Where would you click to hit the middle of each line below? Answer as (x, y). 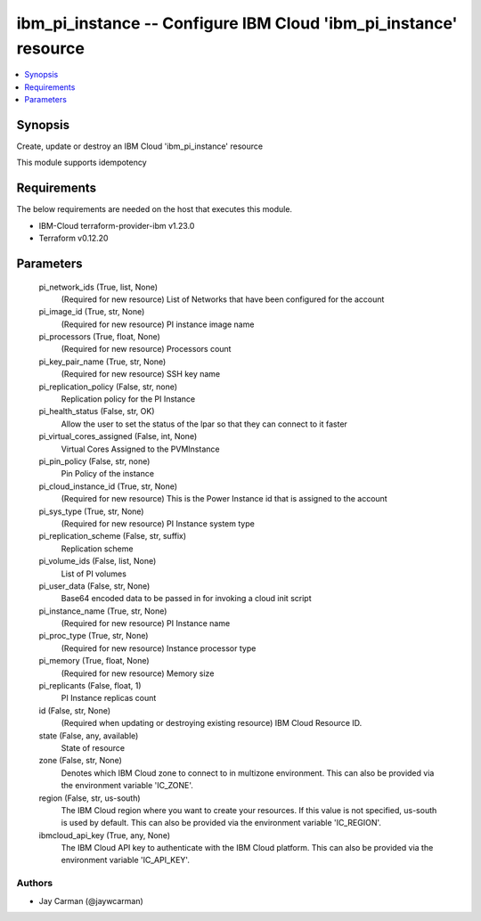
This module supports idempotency (82, 163)
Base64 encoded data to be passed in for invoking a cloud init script (186, 599)
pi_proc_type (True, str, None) (94, 636)
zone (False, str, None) (80, 761)
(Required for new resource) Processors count (146, 349)
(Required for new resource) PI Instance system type (158, 523)
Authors (35, 884)
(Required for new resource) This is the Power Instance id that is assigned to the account (224, 499)
